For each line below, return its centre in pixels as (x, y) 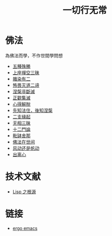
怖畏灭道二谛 (26, 85)
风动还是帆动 (26, 148)
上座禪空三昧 (26, 72)
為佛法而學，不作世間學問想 (34, 55)
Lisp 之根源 (24, 192)
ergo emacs (25, 228)
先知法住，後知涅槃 (33, 110)
